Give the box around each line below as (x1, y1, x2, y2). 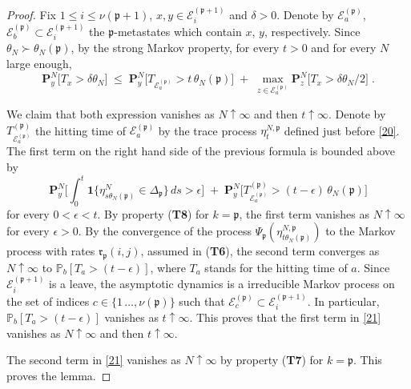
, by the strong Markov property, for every (71, 39, 280, 56)
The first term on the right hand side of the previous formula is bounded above (6, 142, 396, 159)
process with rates (6, 243, 95, 259)
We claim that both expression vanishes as (6, 105, 215, 122)
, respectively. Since (264, 23, 361, 40)
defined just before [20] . (284, 122, 400, 138)
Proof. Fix (6, 6, 56, 22)
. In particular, (307, 292, 380, 309)
